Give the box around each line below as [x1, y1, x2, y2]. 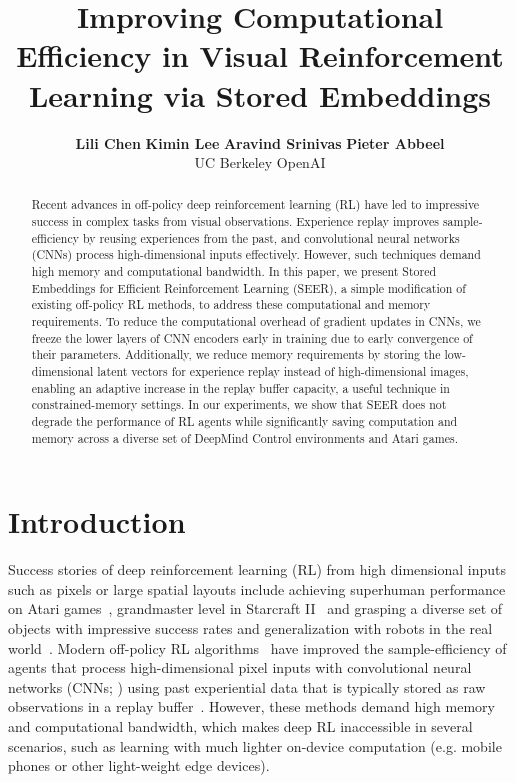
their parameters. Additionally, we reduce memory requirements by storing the [31, 346, 441, 363]
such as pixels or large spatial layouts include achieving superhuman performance [8, 578, 506, 599]
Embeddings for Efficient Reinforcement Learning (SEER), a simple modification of [31, 279, 466, 296]
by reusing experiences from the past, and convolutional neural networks [82, 229, 460, 246]
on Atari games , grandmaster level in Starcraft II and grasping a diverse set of [8, 598, 503, 619]
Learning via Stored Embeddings [28, 74, 492, 115]
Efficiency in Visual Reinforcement [16, 35, 504, 76]
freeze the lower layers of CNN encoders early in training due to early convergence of [31, 329, 473, 346]
